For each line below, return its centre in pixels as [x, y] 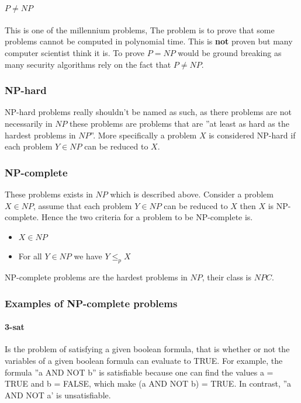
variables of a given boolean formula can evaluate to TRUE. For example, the [144, 360]
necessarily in [29, 123]
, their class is [227, 277]
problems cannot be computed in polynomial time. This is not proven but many [149, 41]
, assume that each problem [82, 205]
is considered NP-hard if [252, 135]
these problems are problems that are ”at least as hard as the [179, 123]
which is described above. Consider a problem [192, 194]
